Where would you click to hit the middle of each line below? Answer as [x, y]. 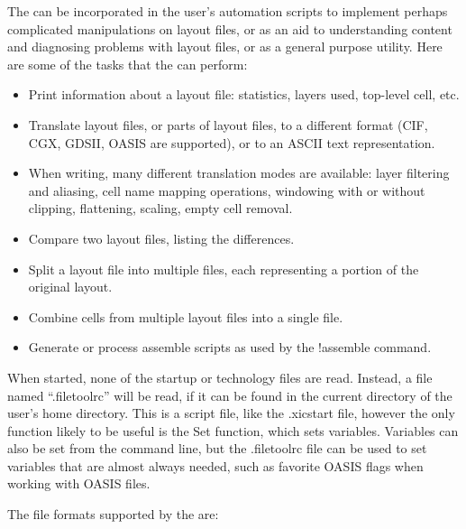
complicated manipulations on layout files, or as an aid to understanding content [230, 28]
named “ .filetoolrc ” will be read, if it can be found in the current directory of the [230, 395]
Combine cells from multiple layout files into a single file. [186, 316]
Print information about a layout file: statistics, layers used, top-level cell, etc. [244, 94]
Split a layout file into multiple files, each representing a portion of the [224, 269]
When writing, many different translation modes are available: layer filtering [239, 173]
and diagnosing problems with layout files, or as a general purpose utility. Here [225, 46]
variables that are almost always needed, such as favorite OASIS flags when [215, 465]
